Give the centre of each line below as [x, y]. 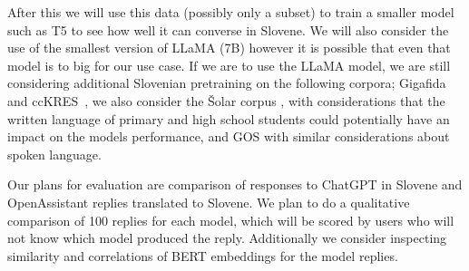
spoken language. [54, 154]
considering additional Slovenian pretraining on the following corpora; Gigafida [227, 83]
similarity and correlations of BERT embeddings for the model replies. [203, 255]
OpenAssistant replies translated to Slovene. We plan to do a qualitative [209, 202]
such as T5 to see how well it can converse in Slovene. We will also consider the [228, 29]
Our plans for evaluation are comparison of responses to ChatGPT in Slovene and [235, 184]
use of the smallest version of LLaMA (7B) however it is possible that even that [229, 48]
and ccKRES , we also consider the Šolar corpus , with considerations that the [226, 100]
